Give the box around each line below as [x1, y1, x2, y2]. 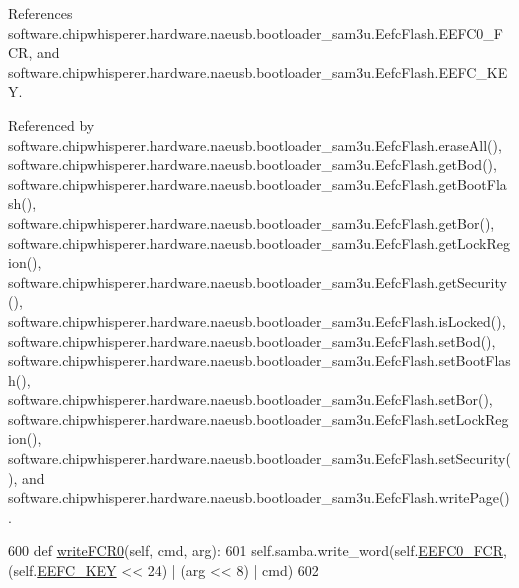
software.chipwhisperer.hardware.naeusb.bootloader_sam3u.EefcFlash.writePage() [8, 487, 510, 508]
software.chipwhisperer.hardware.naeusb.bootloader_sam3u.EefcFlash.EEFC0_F [8, 22, 503, 43]
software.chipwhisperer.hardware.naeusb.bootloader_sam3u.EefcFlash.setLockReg [8, 408, 509, 429]
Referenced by [8, 114, 95, 135]
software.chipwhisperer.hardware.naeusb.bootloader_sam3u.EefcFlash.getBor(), [8, 212, 495, 233]
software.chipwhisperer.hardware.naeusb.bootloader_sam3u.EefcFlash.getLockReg [8, 232, 510, 253]
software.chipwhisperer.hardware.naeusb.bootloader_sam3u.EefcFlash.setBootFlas [8, 350, 511, 371]
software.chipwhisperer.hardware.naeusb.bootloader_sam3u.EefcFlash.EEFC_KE [8, 61, 508, 82]
